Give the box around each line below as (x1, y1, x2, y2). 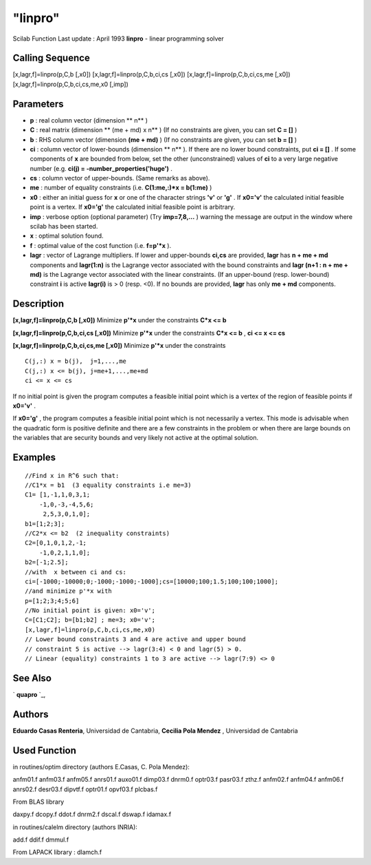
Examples (12, 452, 56, 463)
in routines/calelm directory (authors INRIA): (12, 823, 137, 831)
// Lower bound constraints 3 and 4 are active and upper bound (25, 636, 247, 643)
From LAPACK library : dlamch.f (12, 848, 102, 857)
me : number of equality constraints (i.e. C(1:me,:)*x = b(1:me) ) (30, 183, 212, 192)
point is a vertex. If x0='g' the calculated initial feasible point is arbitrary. (30, 203, 236, 211)
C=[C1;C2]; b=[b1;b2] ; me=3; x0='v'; (25, 616, 156, 624)
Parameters (12, 98, 64, 110)
